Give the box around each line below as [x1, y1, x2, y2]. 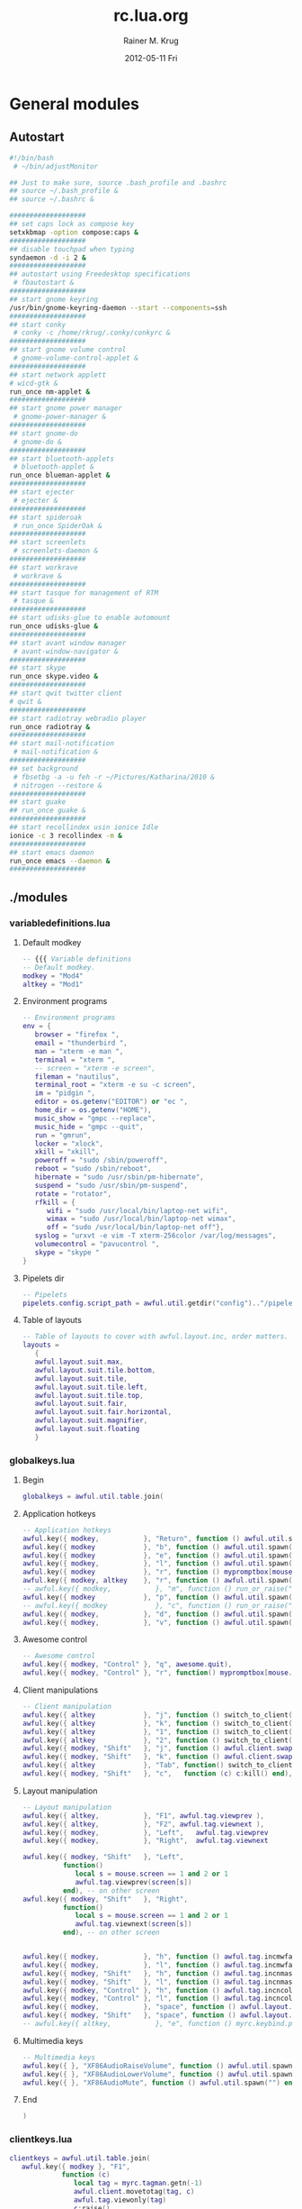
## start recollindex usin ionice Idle [9, 823, 159, 832]
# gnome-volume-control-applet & [13, 353, 139, 362]
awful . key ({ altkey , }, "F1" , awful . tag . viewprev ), [22, 1811, 265, 1821]
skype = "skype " [34, 1247, 100, 1257]
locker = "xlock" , [34, 1139, 104, 1148]
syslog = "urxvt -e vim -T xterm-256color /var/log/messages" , [34, 1231, 277, 1240]
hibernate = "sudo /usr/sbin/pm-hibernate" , [34, 1173, 205, 1182]
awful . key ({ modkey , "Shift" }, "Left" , [22, 1853, 184, 1862]
